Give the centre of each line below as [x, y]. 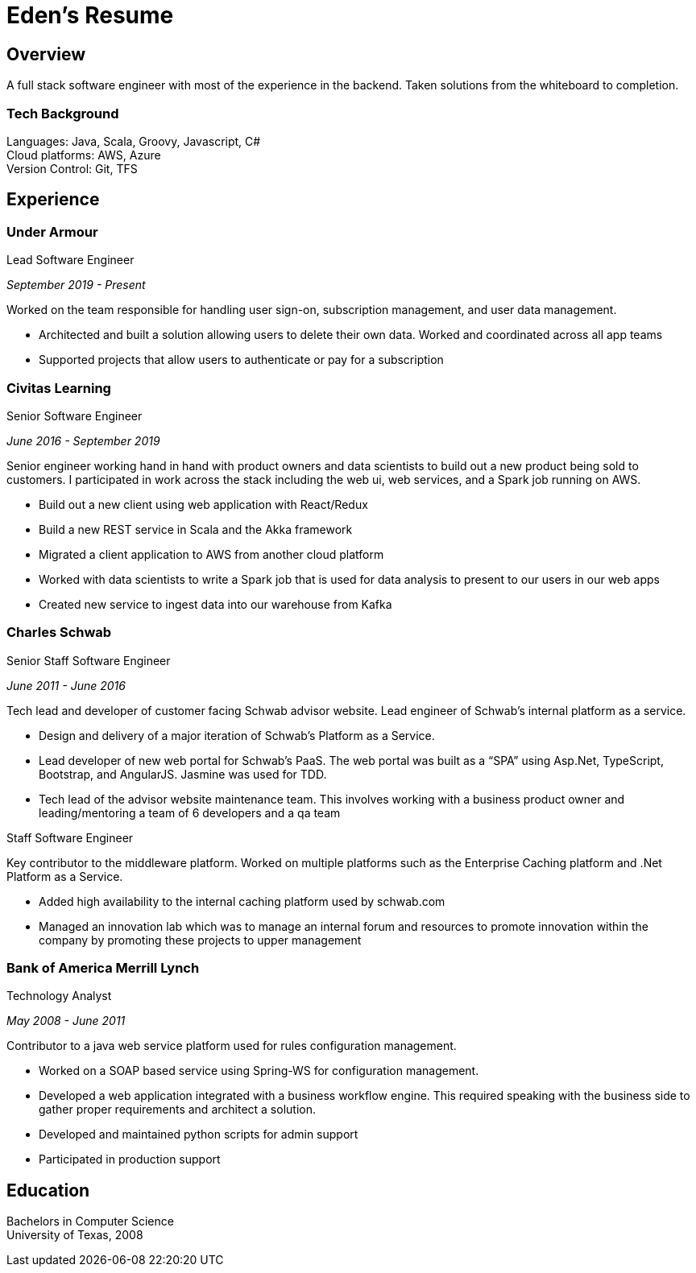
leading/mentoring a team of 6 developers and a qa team [190, 812]
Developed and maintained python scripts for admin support [199, 1135]
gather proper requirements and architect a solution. [177, 1110]
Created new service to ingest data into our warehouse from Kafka [215, 604]
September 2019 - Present [76, 285]
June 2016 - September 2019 [83, 440]
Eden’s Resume [90, 15]
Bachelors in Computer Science [90, 1221]
